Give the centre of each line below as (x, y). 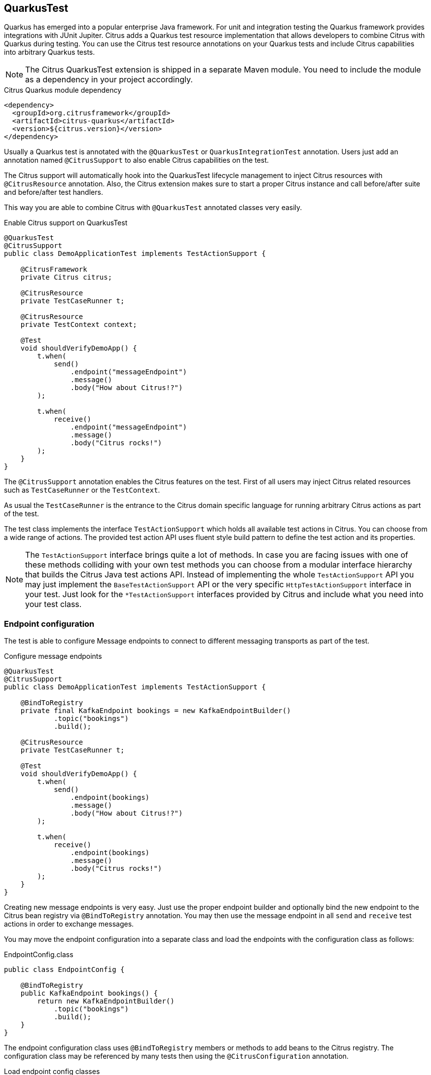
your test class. (54, 604)
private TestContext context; (79, 325)
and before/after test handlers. (54, 192)
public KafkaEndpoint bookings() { (89, 993)
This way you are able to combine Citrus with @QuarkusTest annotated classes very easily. (153, 208)
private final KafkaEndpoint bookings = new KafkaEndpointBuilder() (156, 711)
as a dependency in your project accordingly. (109, 80)
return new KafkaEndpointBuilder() (106, 1001)
